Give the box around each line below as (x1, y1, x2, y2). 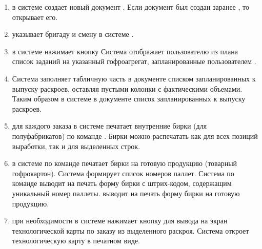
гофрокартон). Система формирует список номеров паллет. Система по (12, 168, 234, 178)
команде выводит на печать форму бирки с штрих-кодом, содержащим (12, 178, 232, 189)
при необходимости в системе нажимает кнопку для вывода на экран (12, 215, 228, 226)
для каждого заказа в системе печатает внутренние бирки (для (12, 120, 207, 131)
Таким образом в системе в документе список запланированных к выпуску (12, 93, 246, 104)
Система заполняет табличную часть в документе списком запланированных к (12, 73, 256, 84)
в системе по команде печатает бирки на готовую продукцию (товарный (12, 158, 237, 169)
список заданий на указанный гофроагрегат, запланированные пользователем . (12, 56, 256, 67)
